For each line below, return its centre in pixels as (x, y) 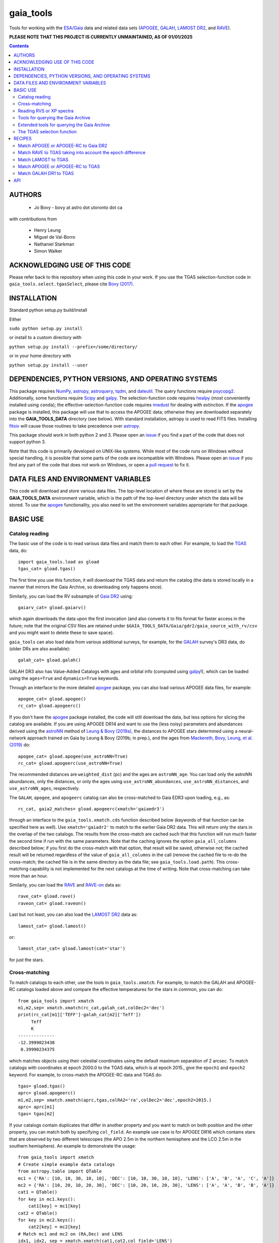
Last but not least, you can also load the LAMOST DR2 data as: (73, 914)
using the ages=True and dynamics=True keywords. (64, 678)
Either (15, 319)
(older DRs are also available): (40, 649)
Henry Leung (47, 230)
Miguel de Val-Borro (55, 237)
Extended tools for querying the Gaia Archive (64, 125)
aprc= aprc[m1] (36, 1107)
